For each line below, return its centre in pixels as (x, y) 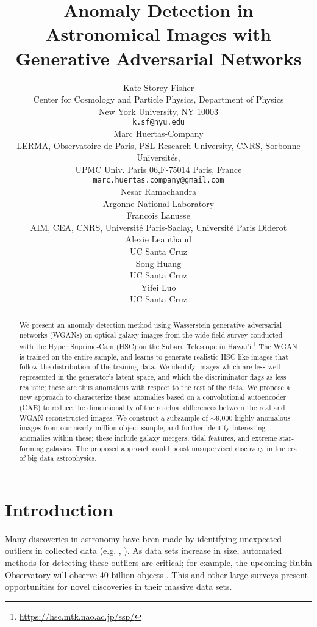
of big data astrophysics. (58, 458)
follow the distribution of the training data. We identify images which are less (142, 367)
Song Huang (158, 263)
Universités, (158, 157)
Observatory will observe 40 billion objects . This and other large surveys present (157, 574)
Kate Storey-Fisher (158, 87)
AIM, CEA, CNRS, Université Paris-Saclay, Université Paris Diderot (158, 227)
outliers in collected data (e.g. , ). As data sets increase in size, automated (144, 550)
